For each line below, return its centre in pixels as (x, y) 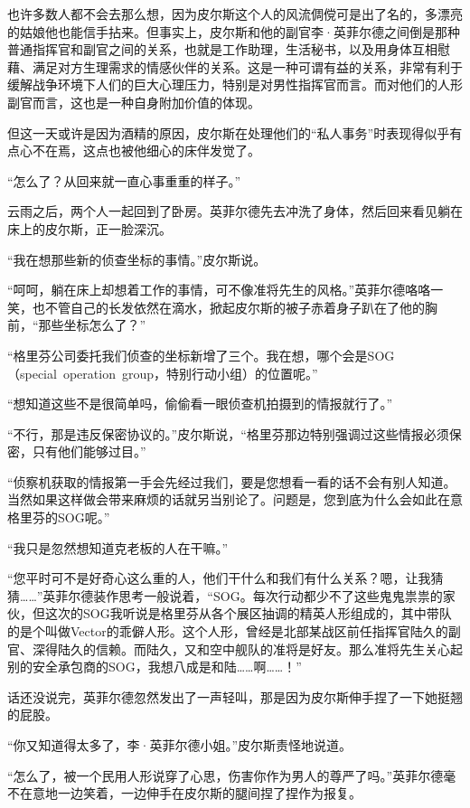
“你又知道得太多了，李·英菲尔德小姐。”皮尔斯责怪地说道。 (180, 745)
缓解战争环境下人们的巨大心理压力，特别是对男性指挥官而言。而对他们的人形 (235, 85)
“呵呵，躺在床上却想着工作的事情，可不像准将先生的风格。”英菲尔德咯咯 (219, 290)
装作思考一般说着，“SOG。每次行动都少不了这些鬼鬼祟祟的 (268, 595)
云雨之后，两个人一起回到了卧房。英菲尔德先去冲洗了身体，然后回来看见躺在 (235, 211)
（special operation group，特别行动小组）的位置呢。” (163, 373)
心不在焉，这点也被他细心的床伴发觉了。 (140, 150)
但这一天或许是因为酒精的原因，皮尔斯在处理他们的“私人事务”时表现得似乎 (229, 132)
